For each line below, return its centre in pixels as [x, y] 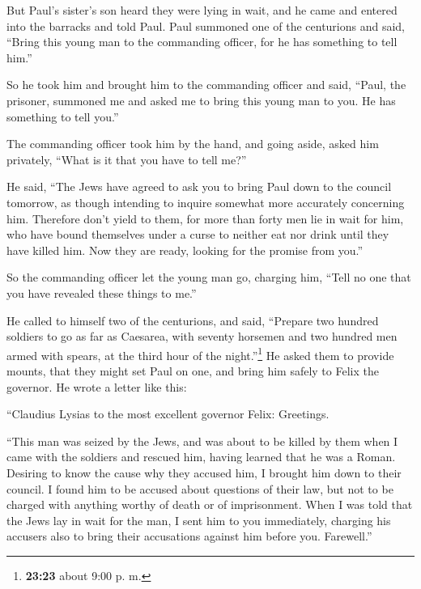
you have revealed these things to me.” [102, 292]
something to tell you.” [63, 116]
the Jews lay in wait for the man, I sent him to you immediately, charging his [199, 520]
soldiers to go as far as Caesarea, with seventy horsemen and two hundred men [202, 336]
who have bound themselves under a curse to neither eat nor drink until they [198, 234]
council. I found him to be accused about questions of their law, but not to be [200, 488]
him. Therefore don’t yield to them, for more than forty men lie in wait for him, [205, 218]
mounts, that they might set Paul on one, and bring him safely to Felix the [193, 370]
